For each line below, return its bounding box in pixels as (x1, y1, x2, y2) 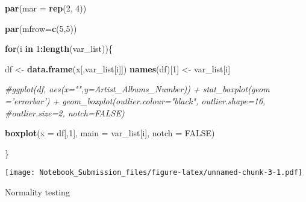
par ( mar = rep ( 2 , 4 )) (5, 2, 87, 14)
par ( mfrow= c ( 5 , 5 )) (5, 22, 77, 34)
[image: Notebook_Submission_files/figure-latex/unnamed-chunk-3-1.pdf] (5, 168, 302, 177)
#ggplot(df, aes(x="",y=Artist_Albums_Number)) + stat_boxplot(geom (5, 83, 270, 95)
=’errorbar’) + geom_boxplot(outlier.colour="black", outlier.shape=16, (5, 94, 266, 107)
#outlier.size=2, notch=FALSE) (5, 106, 125, 119)
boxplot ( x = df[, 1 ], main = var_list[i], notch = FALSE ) (5, 127, 215, 139)
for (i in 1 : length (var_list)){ (5, 42, 113, 55)
